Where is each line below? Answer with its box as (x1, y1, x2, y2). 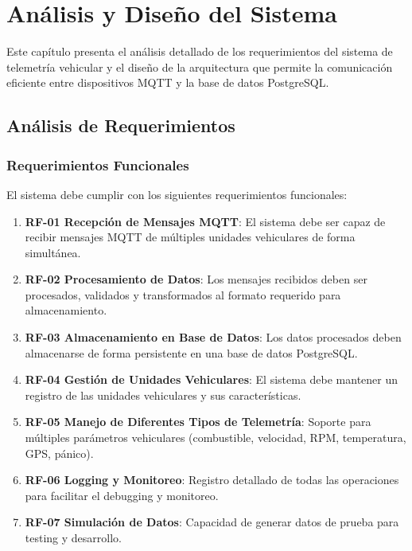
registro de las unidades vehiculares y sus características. (25, 386, 301, 403)
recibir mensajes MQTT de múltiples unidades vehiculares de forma (25, 229, 356, 245)
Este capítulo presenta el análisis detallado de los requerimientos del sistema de (6, 43, 393, 60)
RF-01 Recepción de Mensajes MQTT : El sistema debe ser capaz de (25, 213, 386, 229)
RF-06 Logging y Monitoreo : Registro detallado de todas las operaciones (25, 471, 399, 488)
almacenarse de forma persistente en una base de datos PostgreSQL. (25, 344, 358, 361)
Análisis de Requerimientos (6, 113, 235, 138)
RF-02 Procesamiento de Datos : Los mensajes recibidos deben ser (25, 271, 367, 287)
